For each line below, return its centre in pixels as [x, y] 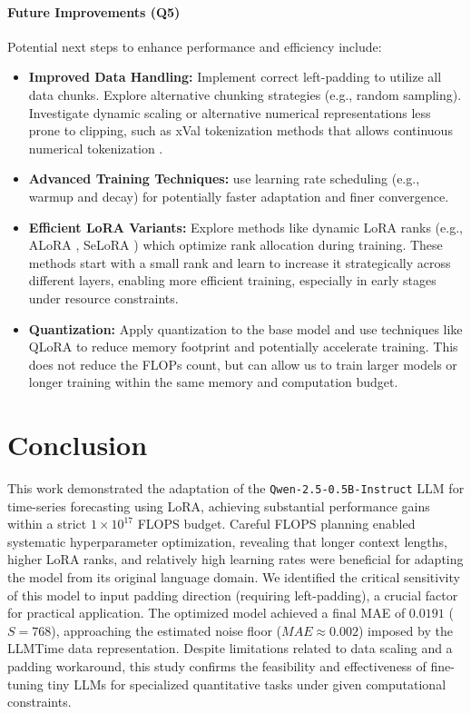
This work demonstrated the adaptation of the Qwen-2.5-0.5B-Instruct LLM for [236, 488]
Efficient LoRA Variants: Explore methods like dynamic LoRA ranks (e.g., [245, 227]
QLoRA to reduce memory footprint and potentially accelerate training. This [243, 347]
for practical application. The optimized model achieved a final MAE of [206, 613]
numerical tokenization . [96, 148]
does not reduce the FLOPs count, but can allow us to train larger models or [243, 364]
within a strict [47, 524]
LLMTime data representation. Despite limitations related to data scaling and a [230, 648]
